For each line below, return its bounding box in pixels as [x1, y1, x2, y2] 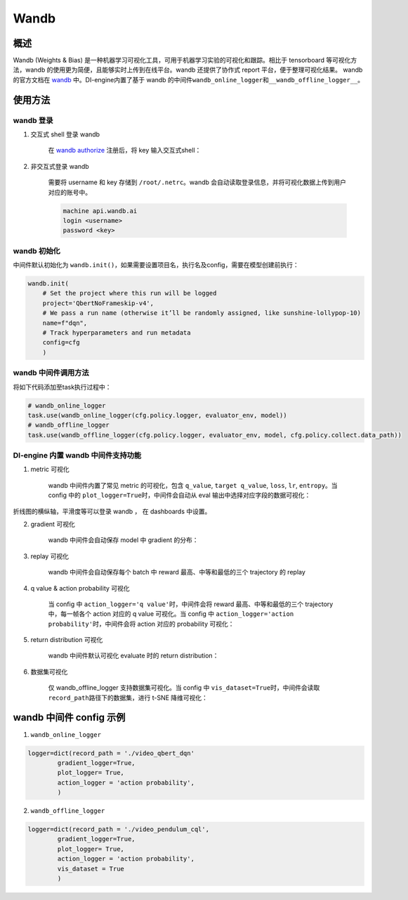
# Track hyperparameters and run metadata [42, 329, 191, 337]
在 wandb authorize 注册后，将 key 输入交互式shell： [48, 146, 202, 155]
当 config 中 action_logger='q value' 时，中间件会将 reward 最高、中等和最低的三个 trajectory [48, 600, 334, 608]
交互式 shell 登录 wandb [30, 130, 100, 139]
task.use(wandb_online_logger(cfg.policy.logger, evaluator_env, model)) [27, 411, 287, 419]
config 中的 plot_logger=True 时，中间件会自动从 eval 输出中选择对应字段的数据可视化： [48, 491, 311, 499]
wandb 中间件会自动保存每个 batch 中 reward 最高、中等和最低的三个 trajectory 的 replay [48, 568, 305, 577]
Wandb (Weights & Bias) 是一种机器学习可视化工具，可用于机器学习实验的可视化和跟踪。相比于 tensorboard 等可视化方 [13, 56, 357, 65]
